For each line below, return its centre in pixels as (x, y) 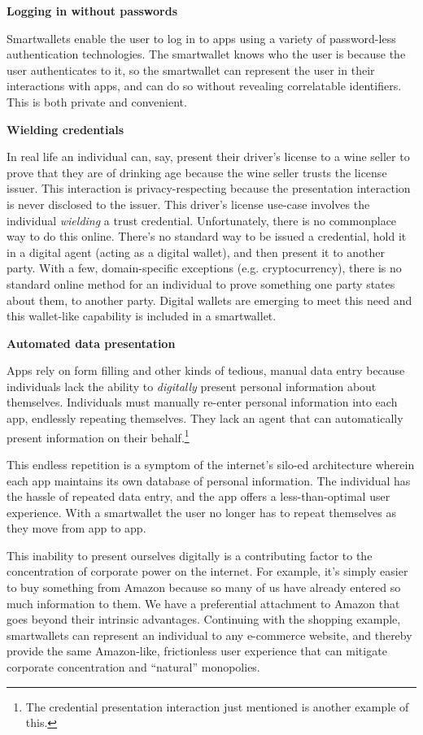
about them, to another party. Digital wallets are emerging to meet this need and (209, 300)
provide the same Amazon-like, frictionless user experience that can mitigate (197, 651)
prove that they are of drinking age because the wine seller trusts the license (197, 172)
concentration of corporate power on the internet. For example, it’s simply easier (207, 571)
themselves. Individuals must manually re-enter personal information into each (202, 402)
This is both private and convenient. (97, 101)
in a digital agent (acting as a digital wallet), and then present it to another (196, 252)
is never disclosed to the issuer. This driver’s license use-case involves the (188, 204)
